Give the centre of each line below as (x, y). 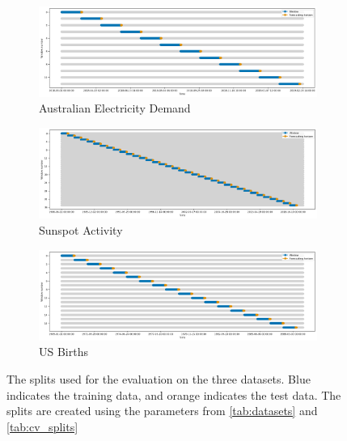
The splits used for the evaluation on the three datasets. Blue (159, 379)
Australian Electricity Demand (115, 108)
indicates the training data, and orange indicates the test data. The (174, 394)
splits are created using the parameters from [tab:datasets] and (162, 411)
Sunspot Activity (81, 229)
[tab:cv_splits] (42, 426)
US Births (63, 352)
